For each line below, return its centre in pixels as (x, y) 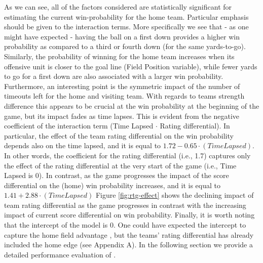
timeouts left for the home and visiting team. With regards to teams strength (124, 96)
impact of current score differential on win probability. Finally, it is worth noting (129, 215)
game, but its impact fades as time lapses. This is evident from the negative (122, 116)
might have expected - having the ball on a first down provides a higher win (122, 36)
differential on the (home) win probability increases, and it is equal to (112, 185)
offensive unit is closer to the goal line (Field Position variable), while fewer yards (131, 66)
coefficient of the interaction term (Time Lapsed (79, 126)
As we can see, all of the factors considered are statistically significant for (118, 7)
